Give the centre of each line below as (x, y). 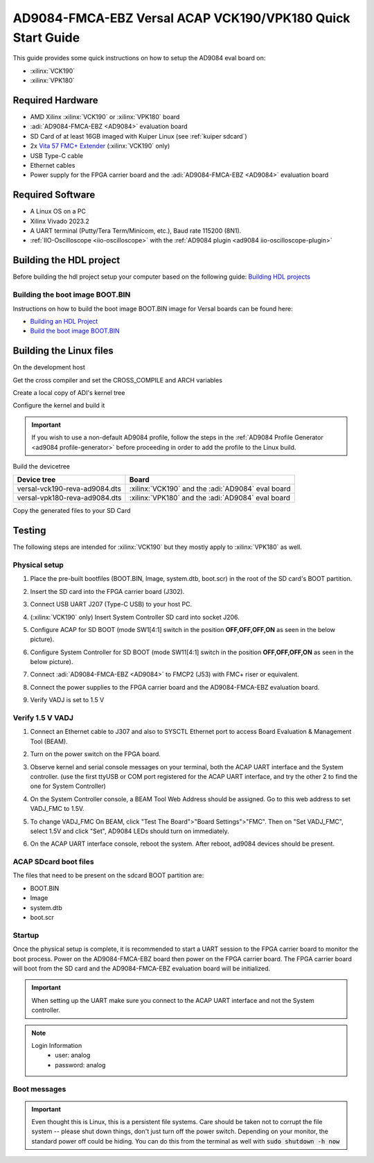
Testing (29, 531)
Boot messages (39, 1090)
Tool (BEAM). (49, 741)
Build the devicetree (42, 466)
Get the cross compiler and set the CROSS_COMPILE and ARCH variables (118, 380)
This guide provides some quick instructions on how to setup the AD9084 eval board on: (139, 58)
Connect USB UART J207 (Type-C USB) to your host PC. (111, 604)
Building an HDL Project (64, 321)
